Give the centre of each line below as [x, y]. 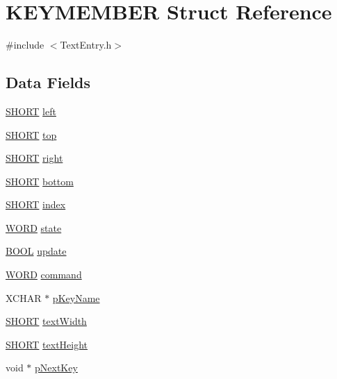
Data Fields [48, 82]
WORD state [34, 227]
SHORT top [31, 134]
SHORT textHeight [47, 344]
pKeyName [76, 297]
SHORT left [31, 111]
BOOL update [36, 251]
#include [25, 45]
